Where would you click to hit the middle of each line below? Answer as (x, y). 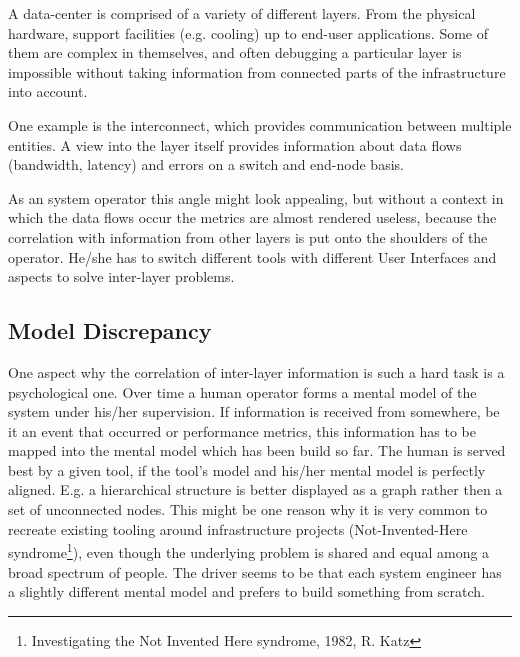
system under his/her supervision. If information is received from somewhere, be (254, 411)
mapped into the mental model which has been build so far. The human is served (257, 450)
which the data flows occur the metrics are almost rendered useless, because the (252, 217)
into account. (48, 91)
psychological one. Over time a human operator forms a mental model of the (242, 391)
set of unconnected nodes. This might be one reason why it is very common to (248, 509)
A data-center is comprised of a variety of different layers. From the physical (242, 13)
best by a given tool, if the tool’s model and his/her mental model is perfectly (247, 469)
